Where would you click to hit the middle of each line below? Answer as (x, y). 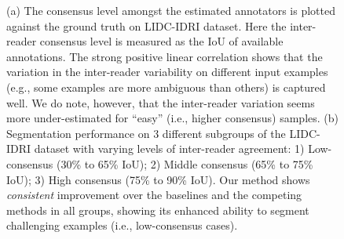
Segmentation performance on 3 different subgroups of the (146, 133)
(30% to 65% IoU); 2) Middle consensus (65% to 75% (185, 163)
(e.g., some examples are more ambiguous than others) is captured (166, 87)
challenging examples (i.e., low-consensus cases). (122, 225)
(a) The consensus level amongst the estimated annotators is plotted (171, 10)
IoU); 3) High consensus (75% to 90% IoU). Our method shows (158, 179)
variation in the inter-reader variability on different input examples (167, 72)
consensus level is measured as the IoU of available (161, 41)
